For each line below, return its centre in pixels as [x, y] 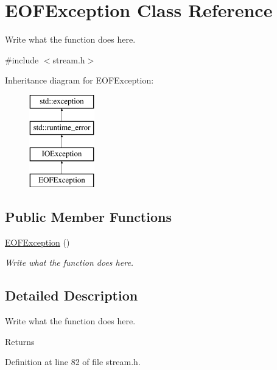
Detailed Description [72, 295]
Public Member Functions [88, 217]
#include [22, 59]
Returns [20, 341]
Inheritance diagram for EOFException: [79, 80]
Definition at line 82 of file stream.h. [73, 362]
